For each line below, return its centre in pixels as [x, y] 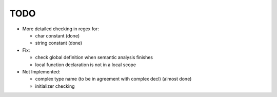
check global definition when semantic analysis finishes [94, 57]
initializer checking [55, 86]
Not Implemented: [41, 71]
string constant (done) [59, 43]
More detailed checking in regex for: [61, 29]
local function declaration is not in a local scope [86, 65]
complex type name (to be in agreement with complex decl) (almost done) [113, 79]
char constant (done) [57, 35]
